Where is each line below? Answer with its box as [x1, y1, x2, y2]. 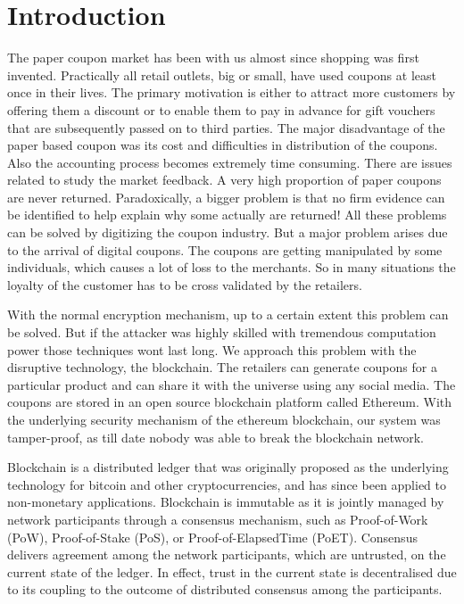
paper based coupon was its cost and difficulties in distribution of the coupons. [7, 136, 438, 154]
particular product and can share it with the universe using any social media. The [7, 375, 456, 393]
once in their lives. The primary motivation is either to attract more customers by [7, 83, 456, 102]
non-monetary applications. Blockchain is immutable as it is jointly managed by [7, 492, 444, 511]
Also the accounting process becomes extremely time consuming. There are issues [7, 153, 452, 171]
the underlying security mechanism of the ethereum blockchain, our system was [7, 410, 441, 428]
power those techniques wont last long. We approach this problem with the [7, 340, 417, 359]
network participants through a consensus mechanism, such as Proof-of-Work [7, 509, 428, 528]
